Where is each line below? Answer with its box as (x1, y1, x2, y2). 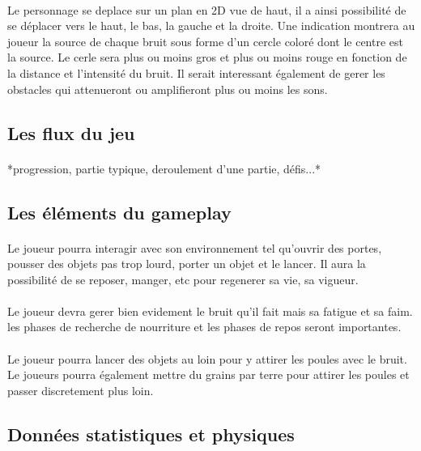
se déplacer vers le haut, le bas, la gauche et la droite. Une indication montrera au (7, 17, 415, 34)
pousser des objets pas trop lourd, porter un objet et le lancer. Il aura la (7, 255, 366, 272)
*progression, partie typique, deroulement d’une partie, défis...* (7, 160, 321, 177)
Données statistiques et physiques (7, 421, 295, 446)
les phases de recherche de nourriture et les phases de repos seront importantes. (7, 318, 402, 335)
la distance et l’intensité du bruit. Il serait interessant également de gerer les (7, 64, 385, 81)
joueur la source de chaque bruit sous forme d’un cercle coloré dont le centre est (7, 32, 403, 49)
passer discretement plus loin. (7, 381, 154, 398)
